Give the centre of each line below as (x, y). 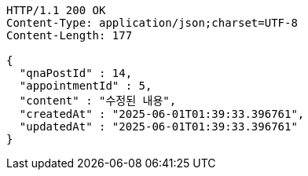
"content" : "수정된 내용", (98, 101)
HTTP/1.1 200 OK (56, 10)
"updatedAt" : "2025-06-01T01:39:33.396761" (158, 126)
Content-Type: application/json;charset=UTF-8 (152, 23)
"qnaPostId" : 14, (76, 73)
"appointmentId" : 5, (86, 86)
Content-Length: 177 (70, 35)
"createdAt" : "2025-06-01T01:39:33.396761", (162, 114)
